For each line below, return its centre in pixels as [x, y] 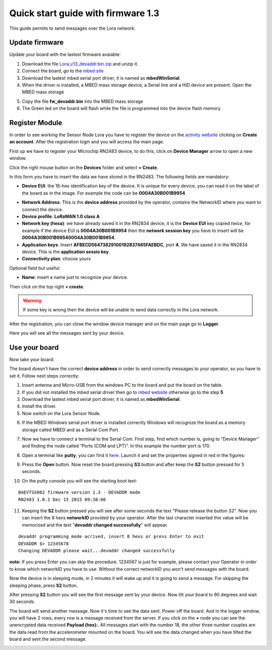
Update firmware [37, 43]
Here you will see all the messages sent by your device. [67, 333]
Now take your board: [32, 359]
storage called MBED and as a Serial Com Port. [71, 430]
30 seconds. [22, 602]
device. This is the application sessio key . [66, 252]
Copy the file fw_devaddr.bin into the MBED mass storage [83, 101]
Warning [32, 301]
